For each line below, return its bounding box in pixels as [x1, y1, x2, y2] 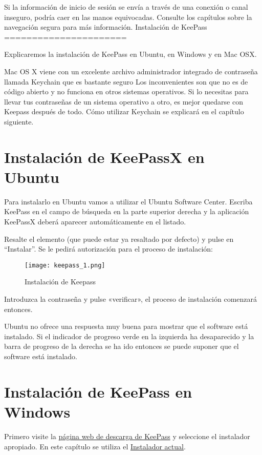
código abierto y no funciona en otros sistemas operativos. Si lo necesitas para [4, 86, 249, 97]
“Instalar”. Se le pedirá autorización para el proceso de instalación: [4, 243, 213, 254]
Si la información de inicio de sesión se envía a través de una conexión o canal [4, 2, 248, 12]
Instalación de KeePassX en [4, 146, 205, 167]
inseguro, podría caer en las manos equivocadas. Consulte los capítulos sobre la [4, 11, 252, 22]
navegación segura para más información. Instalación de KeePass [4, 22, 207, 32]
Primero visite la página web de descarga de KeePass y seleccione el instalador [4, 430, 250, 441]
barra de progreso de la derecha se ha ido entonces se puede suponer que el [4, 341, 239, 351]
